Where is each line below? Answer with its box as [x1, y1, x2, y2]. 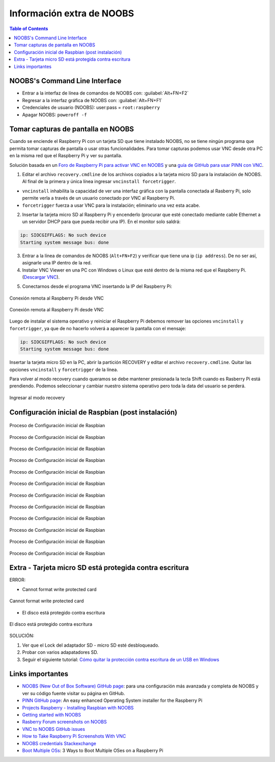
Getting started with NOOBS [22, 712, 81, 718]
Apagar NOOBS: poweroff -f [22, 111, 87, 117]
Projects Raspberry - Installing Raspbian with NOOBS [22, 704, 134, 710]
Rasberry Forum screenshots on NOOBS [22, 719, 107, 725]
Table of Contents [9, 26, 48, 32]
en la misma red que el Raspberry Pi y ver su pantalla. [9, 153, 122, 159]
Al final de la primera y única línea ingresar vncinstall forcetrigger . [22, 179, 176, 185]
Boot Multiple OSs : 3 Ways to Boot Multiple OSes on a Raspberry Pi [22, 747, 163, 753]
